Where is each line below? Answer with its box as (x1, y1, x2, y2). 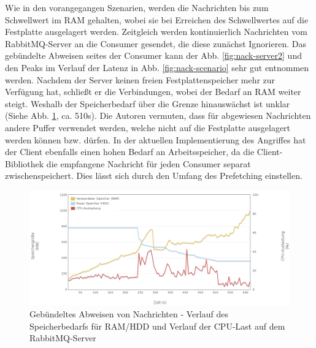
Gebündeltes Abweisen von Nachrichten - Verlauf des (29, 308, 228, 320)
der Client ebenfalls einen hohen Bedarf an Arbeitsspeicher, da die (5, 145, 255, 158)
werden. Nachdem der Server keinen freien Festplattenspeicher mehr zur (5, 73, 276, 86)
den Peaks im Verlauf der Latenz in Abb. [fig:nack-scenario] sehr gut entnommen (5, 61, 309, 74)
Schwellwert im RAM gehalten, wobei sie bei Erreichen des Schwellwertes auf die (5, 13, 309, 26)
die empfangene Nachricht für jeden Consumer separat (46, 157, 251, 170)
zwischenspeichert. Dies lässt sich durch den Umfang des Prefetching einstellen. (5, 169, 303, 182)
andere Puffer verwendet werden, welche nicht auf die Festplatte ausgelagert (5, 121, 291, 134)
